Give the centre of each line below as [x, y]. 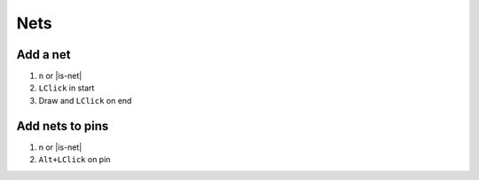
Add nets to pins [63, 125]
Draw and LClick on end [85, 100]
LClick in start [67, 88]
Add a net [43, 55]
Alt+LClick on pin [75, 160]
